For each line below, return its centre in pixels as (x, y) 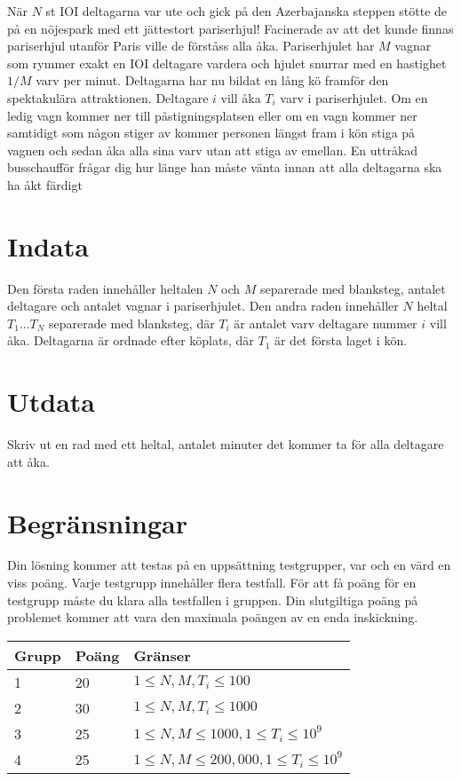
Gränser (162, 655)
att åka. (28, 461)
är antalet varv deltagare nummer (326, 323)
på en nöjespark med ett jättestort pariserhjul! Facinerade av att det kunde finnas (230, 28)
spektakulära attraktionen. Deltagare (108, 97)
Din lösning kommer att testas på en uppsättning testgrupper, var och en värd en (229, 565)
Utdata (52, 402)
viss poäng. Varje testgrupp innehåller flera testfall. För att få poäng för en (212, 583)
